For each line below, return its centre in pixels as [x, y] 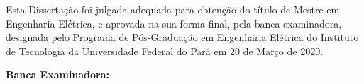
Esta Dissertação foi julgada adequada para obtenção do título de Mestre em [173, 9]
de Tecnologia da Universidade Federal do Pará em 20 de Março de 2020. [165, 50]
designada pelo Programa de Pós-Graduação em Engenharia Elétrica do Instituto [182, 37]
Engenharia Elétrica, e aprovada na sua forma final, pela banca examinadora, [174, 23]
